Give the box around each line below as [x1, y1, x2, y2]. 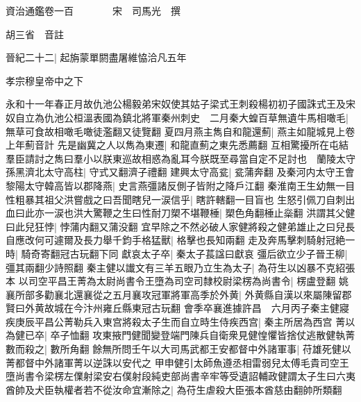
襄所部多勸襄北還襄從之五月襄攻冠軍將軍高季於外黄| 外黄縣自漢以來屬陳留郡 [6, 287, 352, 301]
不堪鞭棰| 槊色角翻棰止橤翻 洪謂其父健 [180, 206, 355, 220]
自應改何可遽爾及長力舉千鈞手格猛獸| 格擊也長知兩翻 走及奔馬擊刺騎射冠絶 [6, 233, 346, 247]
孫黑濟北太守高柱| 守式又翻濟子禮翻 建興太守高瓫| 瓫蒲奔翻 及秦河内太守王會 [6, 165, 355, 179]
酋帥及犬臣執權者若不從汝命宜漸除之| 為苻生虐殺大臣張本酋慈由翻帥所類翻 [6, 382, 342, 396]
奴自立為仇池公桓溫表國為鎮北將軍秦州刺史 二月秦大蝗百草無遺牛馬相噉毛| [6, 110, 349, 124]
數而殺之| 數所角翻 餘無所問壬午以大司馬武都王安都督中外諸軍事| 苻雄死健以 [6, 342, 351, 356]
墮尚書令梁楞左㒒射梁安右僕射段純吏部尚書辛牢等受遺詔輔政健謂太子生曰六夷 [6, 369, 355, 383]
